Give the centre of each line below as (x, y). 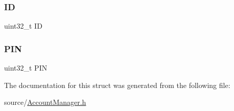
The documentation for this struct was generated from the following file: (117, 85)
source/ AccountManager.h (45, 102)
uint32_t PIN (26, 68)
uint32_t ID (23, 26)
